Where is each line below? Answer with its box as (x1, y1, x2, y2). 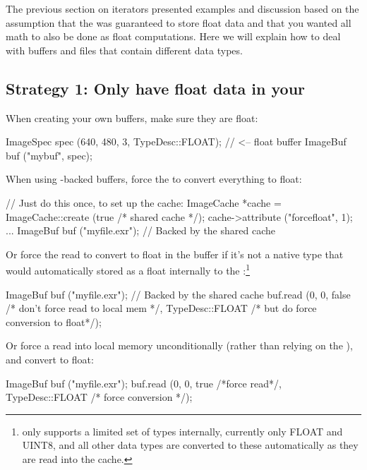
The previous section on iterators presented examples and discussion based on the (6, 1, 359, 16)
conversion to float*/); (6, 314, 102, 329)
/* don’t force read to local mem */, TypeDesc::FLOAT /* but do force (6, 301, 317, 315)
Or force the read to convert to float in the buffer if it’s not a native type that (6, 246, 344, 261)
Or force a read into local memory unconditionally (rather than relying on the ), (6, 338, 353, 353)
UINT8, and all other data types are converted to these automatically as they (22, 438, 359, 452)
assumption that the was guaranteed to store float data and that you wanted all (6, 15, 351, 30)
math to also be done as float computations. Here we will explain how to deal (6, 29, 341, 44)
